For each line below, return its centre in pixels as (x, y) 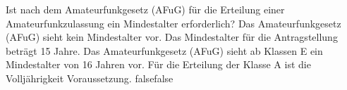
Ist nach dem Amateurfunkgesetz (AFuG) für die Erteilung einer (145, 9)
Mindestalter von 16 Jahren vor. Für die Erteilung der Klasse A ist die (158, 64)
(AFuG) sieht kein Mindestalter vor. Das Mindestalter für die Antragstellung (172, 37)
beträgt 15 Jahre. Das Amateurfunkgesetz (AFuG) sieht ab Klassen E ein (164, 50)
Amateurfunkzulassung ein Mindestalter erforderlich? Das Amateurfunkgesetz (173, 23)
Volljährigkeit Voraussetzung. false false (90, 78)
